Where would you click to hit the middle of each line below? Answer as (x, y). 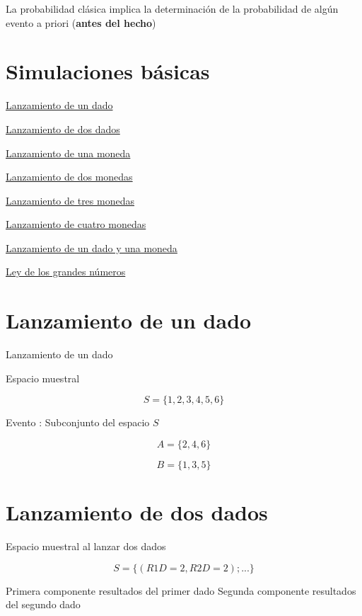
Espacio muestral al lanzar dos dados (86, 546)
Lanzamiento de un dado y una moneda (92, 247)
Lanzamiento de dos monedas (69, 177)
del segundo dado (43, 604)
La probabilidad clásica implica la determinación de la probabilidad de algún (172, 8)
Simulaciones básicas (108, 71)
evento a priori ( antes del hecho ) (81, 22)
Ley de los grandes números (66, 272)
